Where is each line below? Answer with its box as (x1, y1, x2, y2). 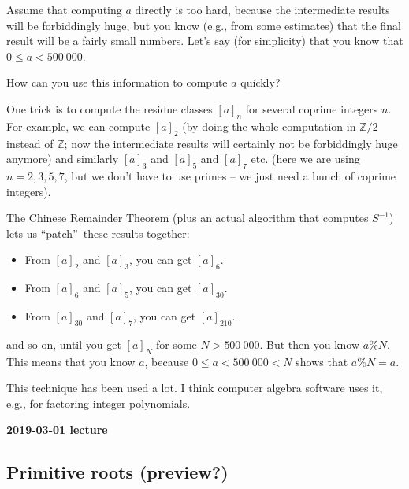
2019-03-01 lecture (6, 421, 108, 438)
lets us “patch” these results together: (6, 224, 190, 241)
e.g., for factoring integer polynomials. (6, 395, 191, 411)
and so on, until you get (6, 335, 121, 352)
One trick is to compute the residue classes (6, 100, 213, 117)
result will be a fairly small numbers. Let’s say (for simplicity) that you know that (6, 32, 403, 49)
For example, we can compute (6, 117, 151, 134)
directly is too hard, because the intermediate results (135, 2, 390, 17)
